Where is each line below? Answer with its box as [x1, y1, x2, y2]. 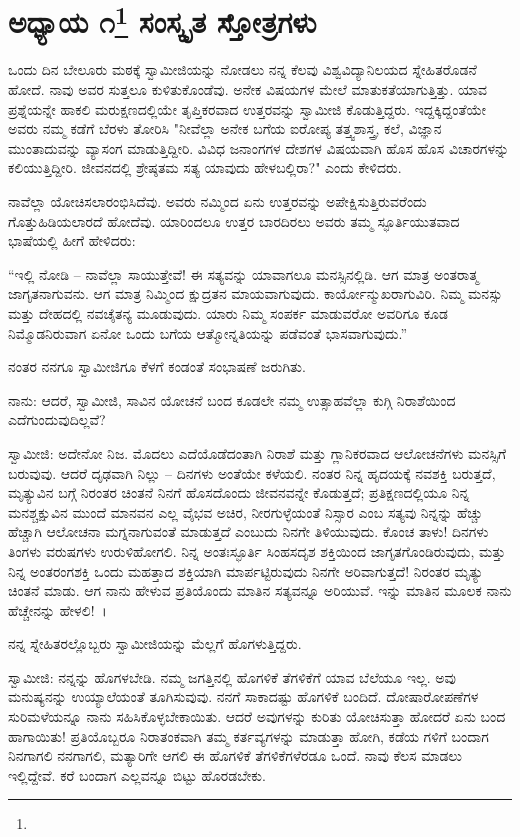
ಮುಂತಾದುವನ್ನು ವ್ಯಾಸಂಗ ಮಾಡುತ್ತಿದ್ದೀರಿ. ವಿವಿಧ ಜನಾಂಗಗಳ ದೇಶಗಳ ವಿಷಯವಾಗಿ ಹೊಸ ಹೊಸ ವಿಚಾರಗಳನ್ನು [8, 137, 510, 158]
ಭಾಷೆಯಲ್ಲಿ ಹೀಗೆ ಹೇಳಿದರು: [8, 230, 136, 251]
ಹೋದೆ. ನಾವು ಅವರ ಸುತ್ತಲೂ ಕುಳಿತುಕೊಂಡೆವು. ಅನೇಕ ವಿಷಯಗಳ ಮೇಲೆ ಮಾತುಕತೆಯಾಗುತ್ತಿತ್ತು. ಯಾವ [8, 79, 487, 100]
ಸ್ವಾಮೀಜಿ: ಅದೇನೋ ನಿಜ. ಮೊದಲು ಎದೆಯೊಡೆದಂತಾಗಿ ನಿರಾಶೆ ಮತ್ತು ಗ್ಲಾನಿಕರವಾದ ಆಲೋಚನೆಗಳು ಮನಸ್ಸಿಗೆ [8, 442, 507, 463]
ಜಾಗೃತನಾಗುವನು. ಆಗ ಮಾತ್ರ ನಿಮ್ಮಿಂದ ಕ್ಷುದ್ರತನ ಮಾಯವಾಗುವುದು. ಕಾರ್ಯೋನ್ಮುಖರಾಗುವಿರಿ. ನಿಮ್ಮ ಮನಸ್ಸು [8, 283, 503, 304]
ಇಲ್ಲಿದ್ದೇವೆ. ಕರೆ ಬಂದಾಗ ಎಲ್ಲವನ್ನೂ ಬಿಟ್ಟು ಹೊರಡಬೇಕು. [8, 764, 266, 785]
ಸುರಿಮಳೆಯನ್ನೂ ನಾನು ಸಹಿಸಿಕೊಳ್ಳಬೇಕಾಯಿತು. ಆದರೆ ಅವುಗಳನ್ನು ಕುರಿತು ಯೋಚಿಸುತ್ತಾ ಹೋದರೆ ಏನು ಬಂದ [8, 706, 506, 727]
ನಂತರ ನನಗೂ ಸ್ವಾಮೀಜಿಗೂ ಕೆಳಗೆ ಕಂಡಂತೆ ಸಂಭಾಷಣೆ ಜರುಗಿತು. [8, 356, 306, 377]
